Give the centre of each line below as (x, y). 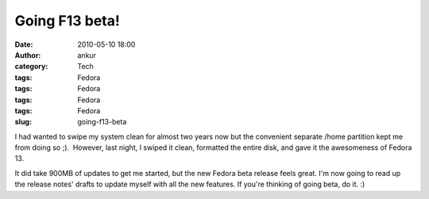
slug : (23, 122)
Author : (28, 55)
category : (31, 67)
